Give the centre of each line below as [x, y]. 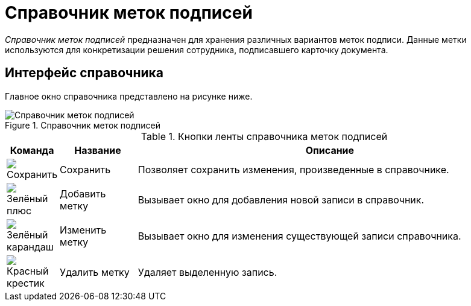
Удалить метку [95, 272]
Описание [330, 150]
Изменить [83, 230]
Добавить [83, 193]
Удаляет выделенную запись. [207, 272]
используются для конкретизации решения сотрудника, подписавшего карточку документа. [197, 49]
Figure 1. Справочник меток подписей [83, 125]
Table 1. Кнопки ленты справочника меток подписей [264, 136]
